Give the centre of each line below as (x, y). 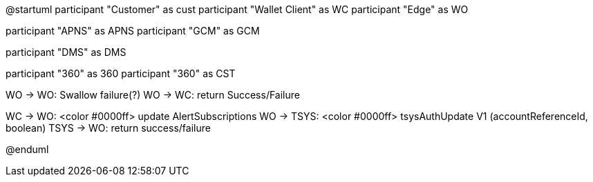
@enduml (27, 149)
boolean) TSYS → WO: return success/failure (108, 128)
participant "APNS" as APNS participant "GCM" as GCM (133, 31)
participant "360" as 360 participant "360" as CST (121, 73)
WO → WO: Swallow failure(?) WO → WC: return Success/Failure (153, 95)
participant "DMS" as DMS (66, 52)
